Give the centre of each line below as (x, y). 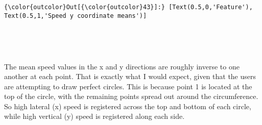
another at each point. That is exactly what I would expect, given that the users (130, 76)
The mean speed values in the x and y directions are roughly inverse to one (122, 66)
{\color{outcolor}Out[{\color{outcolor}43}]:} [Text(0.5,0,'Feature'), (128, 7)
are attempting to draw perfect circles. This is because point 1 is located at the (128, 86)
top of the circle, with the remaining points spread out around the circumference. (131, 96)
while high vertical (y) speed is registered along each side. (94, 116)
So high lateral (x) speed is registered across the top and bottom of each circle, (128, 106)
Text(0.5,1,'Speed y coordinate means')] (76, 16)
